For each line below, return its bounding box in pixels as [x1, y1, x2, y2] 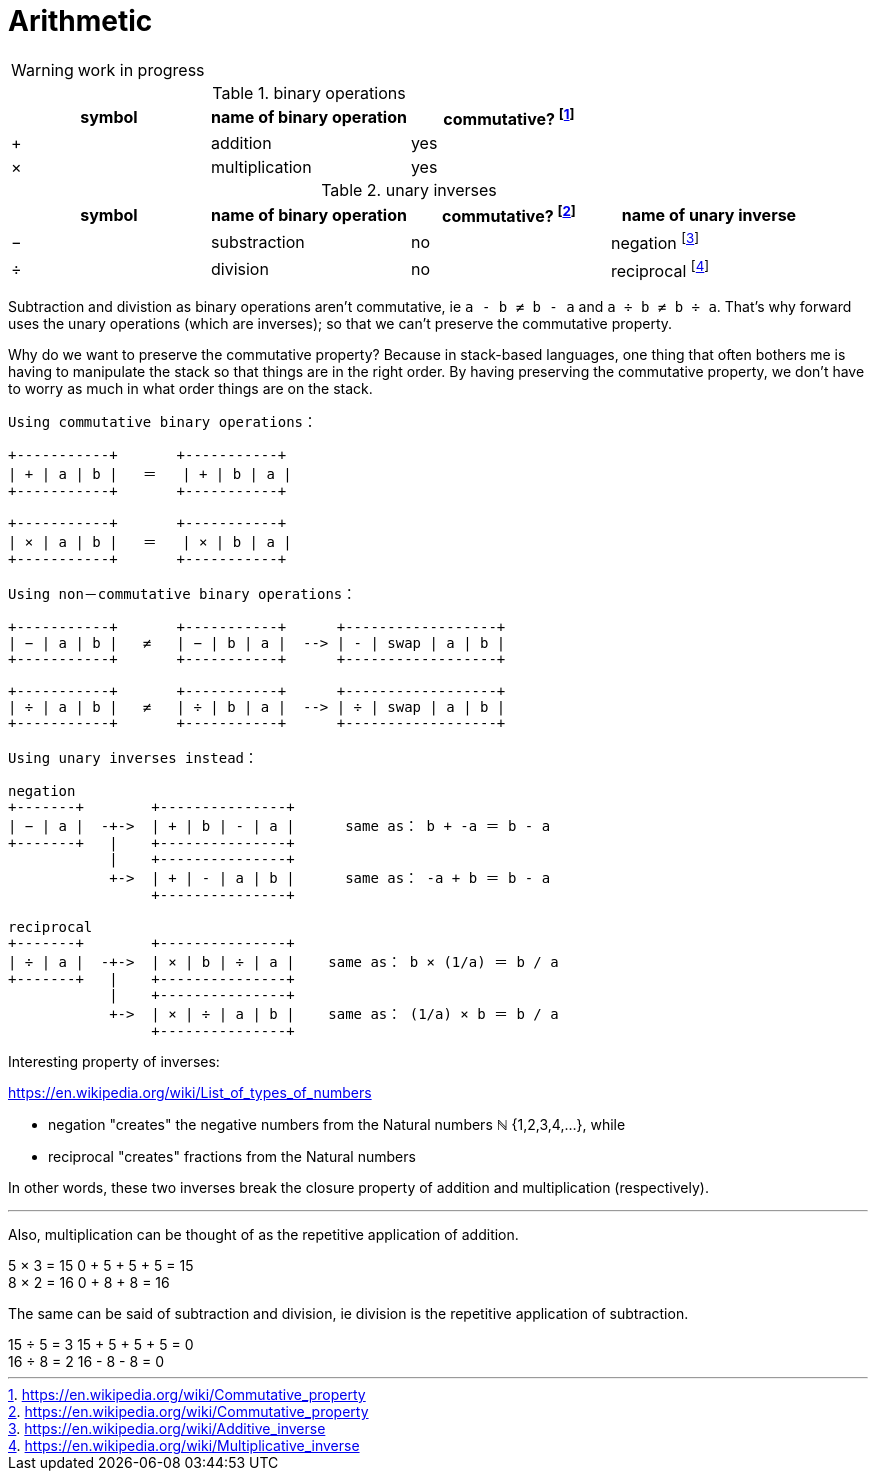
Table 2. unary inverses [321, 180, 497, 201]
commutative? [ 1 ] [443, 105, 575, 130]
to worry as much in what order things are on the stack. [8, 380, 373, 398]
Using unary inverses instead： [8, 750, 259, 767]
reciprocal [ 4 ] [610, 257, 710, 282]
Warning [11, 59, 74, 80]
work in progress [77, 59, 205, 80]
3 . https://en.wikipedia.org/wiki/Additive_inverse [8, 1420, 326, 1438]
